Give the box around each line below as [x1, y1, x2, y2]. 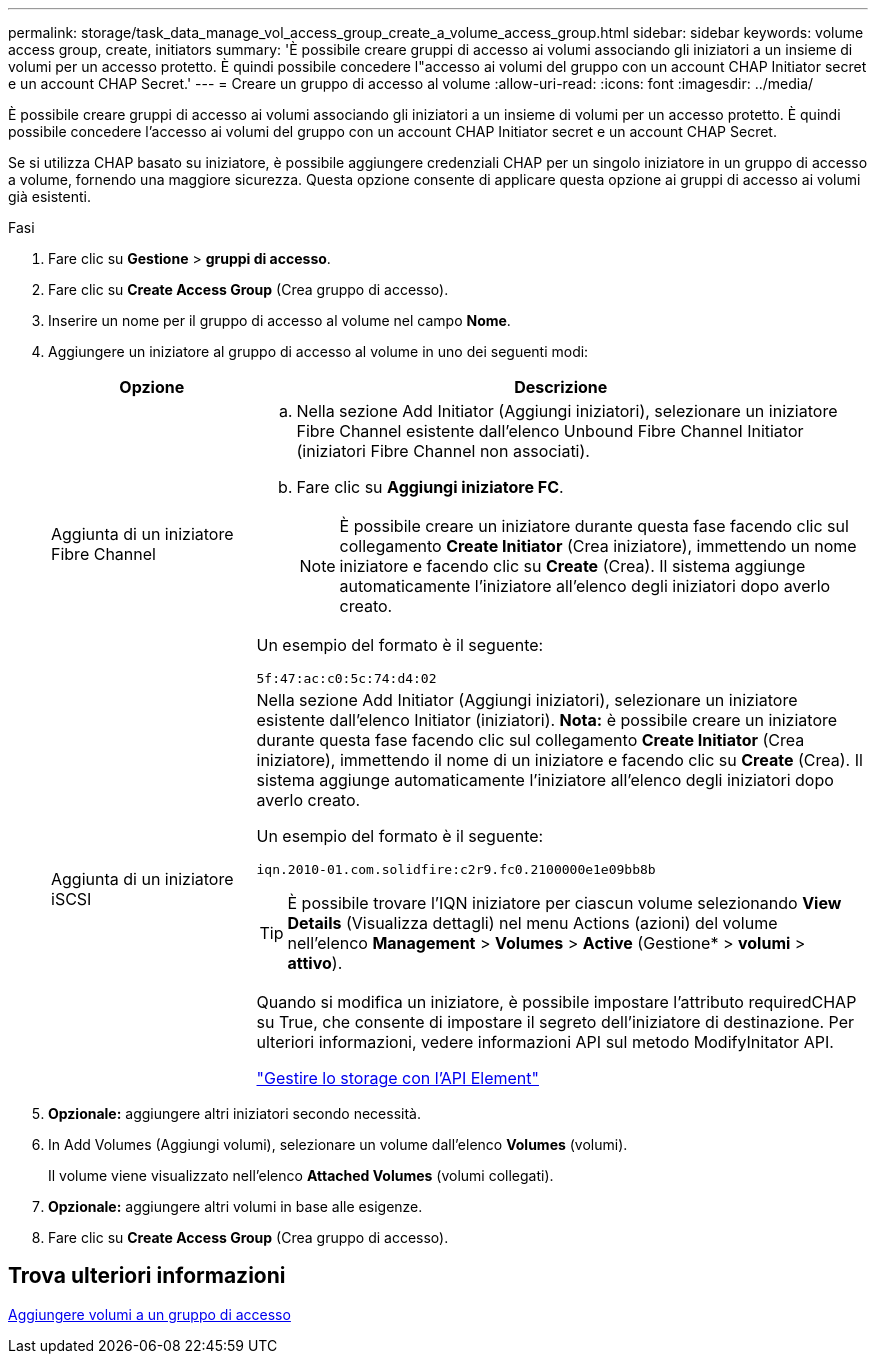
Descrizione [514, 377, 608, 397]
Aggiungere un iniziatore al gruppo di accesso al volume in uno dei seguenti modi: [48, 343, 589, 360]
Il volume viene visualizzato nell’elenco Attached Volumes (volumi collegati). [48, 1167, 554, 1184]
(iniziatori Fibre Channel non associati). [296, 441, 590, 461]
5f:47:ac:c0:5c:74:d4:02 [256, 671, 437, 686]
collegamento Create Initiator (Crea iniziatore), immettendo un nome [339, 536, 857, 556]
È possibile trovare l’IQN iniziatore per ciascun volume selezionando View [287, 893, 842, 913]
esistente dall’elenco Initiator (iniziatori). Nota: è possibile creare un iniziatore [256, 710, 838, 730]
